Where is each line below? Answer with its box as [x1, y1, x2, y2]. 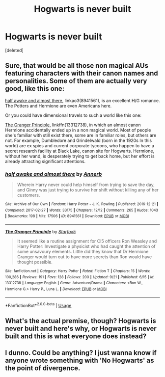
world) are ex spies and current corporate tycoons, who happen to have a [5, 142, 155, 148]
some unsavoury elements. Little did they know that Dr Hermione [17, 249, 149, 255]
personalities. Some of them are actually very [5, 77, 147, 85]
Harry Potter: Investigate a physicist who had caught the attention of [17, 243, 156, 249]
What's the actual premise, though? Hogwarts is [5, 317, 156, 325]
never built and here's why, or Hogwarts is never [5, 324, 157, 332]
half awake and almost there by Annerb [5, 170, 102, 177]
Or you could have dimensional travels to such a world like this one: [5, 112, 141, 118]
